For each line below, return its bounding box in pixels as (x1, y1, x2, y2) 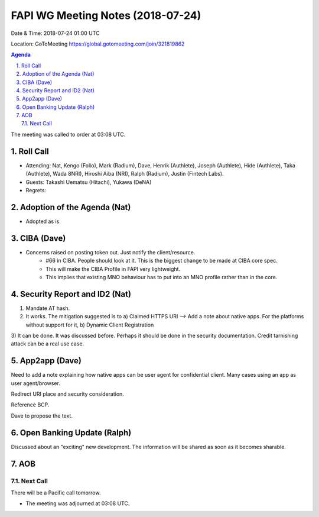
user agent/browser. (11, 379, 60, 387)
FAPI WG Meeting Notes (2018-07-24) (11, 9, 201, 22)
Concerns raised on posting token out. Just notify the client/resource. (25, 248, 196, 256)
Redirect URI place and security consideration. (11, 390, 124, 398)
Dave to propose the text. (11, 412, 73, 419)
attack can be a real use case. (11, 340, 84, 347)
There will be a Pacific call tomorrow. (11, 489, 101, 496)
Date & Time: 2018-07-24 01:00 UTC (11, 30, 100, 37)
